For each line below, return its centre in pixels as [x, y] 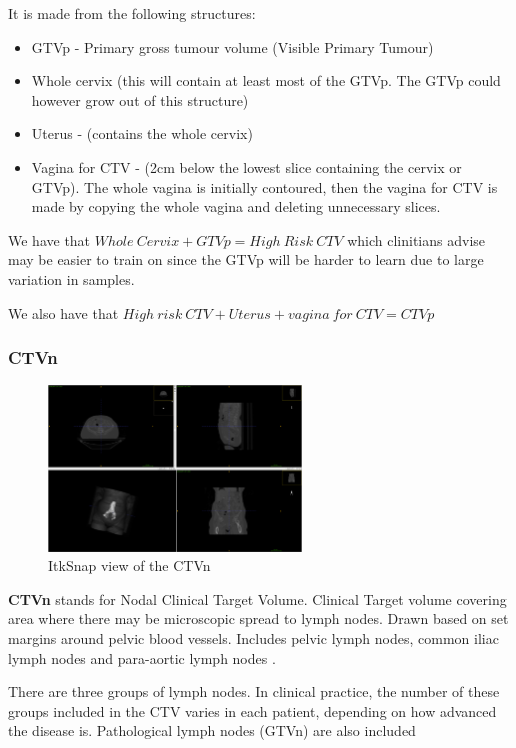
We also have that [63, 312]
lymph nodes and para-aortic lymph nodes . [142, 657]
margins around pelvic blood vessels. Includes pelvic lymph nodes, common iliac [253, 637]
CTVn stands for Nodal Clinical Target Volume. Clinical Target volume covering [257, 598]
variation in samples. [71, 278]
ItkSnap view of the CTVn [129, 565]
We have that [49, 239]
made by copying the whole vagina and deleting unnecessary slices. [236, 206]
